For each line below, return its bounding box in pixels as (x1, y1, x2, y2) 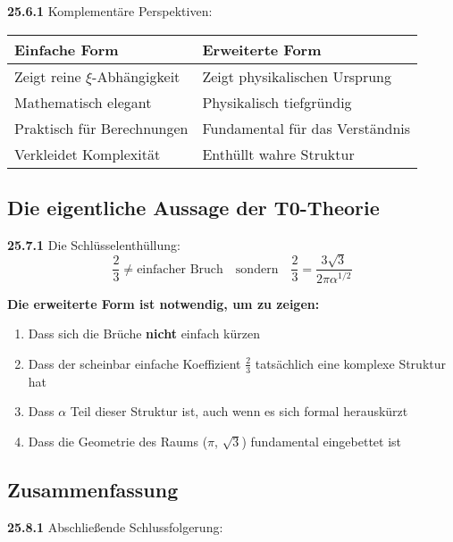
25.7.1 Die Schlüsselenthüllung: (7, 235, 180, 254)
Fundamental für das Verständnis (202, 117, 411, 138)
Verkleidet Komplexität (14, 143, 161, 164)
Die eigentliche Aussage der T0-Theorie (7, 193, 380, 221)
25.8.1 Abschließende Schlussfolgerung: (7, 517, 223, 536)
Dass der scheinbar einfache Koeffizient (28, 354, 241, 372)
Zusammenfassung (7, 475, 179, 503)
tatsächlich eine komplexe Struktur (255, 354, 446, 372)
